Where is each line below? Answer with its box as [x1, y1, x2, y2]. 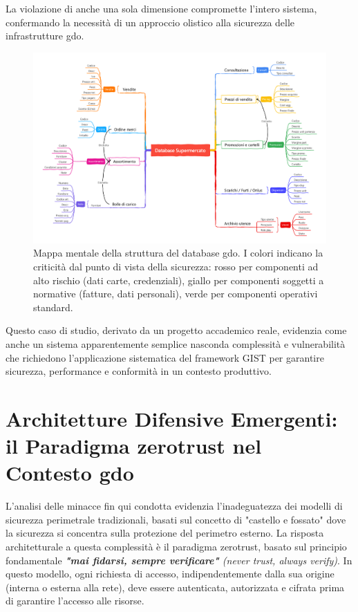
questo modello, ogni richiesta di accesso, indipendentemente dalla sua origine [6, 566, 335, 581]
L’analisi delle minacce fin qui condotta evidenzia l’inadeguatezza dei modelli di [6, 499, 343, 513]
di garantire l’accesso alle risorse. [6, 593, 144, 608]
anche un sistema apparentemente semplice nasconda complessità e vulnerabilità [6, 336, 346, 351]
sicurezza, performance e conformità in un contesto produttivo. [6, 364, 272, 378]
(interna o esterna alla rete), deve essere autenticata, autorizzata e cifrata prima [6, 579, 345, 594]
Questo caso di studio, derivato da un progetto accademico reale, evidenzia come [6, 323, 347, 337]
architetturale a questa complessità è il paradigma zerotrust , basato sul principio [6, 539, 347, 554]
